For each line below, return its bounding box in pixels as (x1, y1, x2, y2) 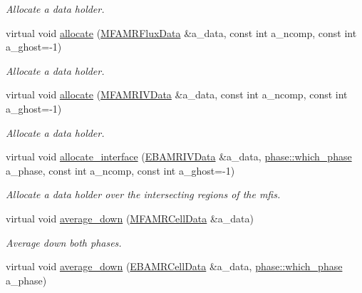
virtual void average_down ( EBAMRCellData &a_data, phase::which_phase (6, 259, 343, 274)
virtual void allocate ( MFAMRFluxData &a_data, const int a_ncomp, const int (6, 25, 357, 40)
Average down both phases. (6, 235, 122, 250)
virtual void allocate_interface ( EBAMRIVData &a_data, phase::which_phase (6, 149, 352, 164)
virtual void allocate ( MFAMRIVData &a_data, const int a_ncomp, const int (6, 87, 348, 102)
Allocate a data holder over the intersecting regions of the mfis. (6, 187, 281, 202)
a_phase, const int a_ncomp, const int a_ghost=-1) (6, 163, 235, 178)
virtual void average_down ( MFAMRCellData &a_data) (6, 210, 254, 225)
